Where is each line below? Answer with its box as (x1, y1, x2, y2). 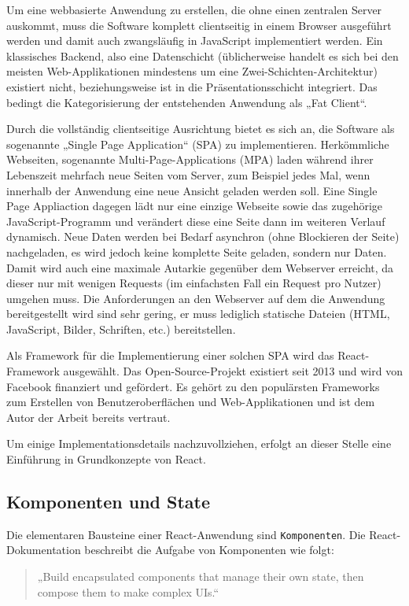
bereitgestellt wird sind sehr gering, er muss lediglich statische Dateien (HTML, (6, 305, 390, 322)
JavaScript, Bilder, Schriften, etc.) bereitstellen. (6, 320, 236, 337)
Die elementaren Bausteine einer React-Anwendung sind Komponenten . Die (6, 526, 366, 542)
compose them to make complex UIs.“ (37, 583, 219, 600)
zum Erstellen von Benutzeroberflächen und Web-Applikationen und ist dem (6, 394, 375, 410)
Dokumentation (6, 541, 81, 558)
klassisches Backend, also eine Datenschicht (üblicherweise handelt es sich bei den (6, 47, 399, 64)
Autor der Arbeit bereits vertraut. (6, 408, 171, 425)
